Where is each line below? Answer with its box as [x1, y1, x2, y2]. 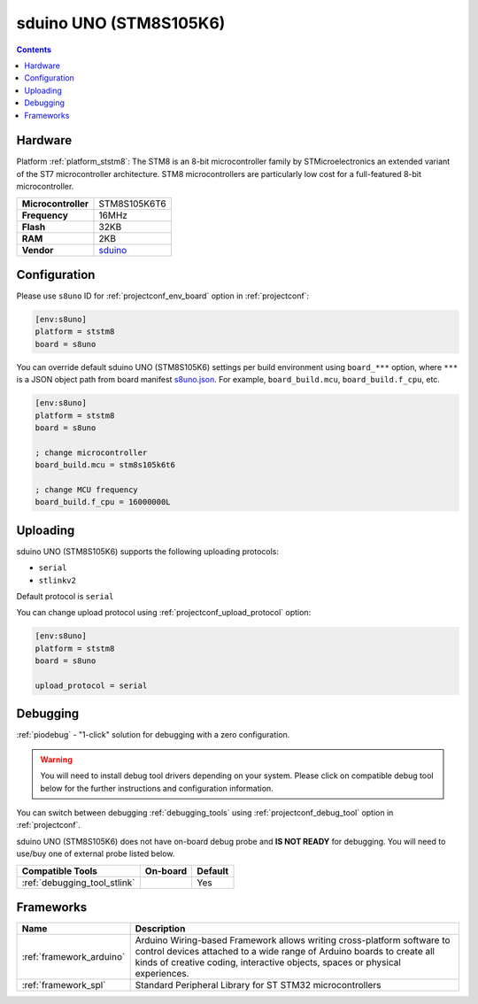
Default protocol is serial [16, 591, 114, 602]
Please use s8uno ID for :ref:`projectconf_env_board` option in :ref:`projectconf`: [16, 290, 310, 301]
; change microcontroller [35, 447, 148, 458]
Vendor [21, 243, 54, 256]
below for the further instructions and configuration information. [40, 783, 274, 793]
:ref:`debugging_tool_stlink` [21, 877, 135, 889]
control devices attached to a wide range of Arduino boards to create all [135, 946, 436, 958]
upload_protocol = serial [35, 680, 148, 691]
